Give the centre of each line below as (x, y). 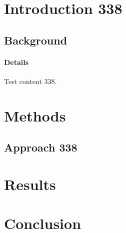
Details (16, 62)
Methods (35, 115)
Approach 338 (41, 147)
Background (36, 40)
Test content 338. (30, 81)
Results (30, 184)
